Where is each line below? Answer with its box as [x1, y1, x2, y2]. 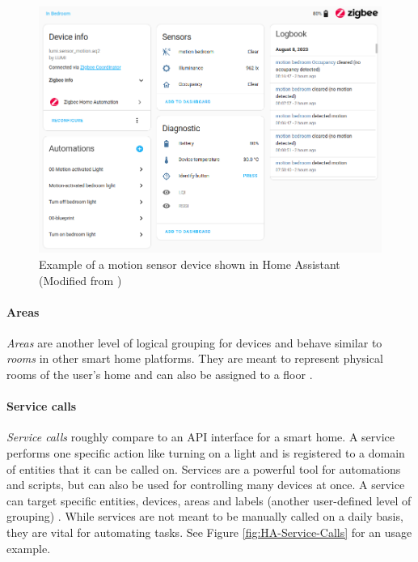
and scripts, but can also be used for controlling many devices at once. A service [6, 476, 405, 493]
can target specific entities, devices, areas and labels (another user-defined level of [6, 492, 412, 509]
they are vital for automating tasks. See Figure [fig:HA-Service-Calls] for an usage [6, 524, 412, 541]
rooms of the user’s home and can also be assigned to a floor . [6, 366, 313, 383]
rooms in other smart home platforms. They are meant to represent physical [6, 350, 383, 367]
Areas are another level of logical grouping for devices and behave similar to [6, 334, 382, 351]
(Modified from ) [39, 271, 122, 288]
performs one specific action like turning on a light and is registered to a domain [6, 445, 405, 462]
